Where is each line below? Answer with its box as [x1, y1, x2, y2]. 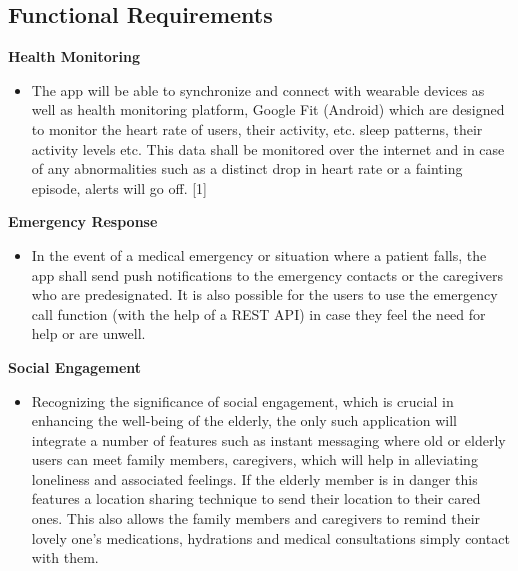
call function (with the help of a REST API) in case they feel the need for [31, 303, 486, 324]
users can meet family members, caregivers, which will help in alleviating [31, 449, 478, 470]
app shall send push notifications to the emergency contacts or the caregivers [31, 264, 503, 285]
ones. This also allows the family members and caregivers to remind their [31, 508, 481, 529]
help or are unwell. [31, 323, 146, 344]
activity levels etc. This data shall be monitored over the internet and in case [31, 138, 505, 159]
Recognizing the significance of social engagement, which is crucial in [31, 390, 454, 411]
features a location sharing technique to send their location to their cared [31, 488, 481, 509]
